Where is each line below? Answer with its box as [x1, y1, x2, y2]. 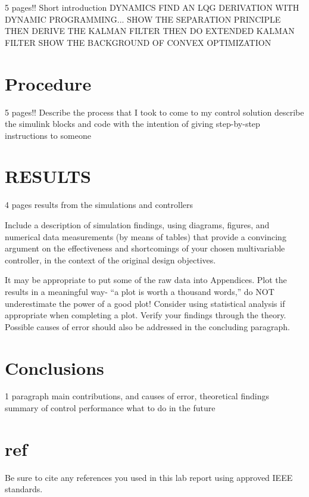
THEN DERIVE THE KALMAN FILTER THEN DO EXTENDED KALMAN [5, 24, 295, 37]
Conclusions [5, 355, 104, 380]
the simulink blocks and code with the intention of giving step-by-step [5, 117, 260, 130]
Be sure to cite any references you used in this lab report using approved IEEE [5, 471, 293, 483]
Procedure [5, 71, 92, 95]
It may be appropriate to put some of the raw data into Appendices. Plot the [5, 274, 287, 286]
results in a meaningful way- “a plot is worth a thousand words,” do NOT [5, 285, 274, 297]
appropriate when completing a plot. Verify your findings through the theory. [5, 309, 286, 321]
